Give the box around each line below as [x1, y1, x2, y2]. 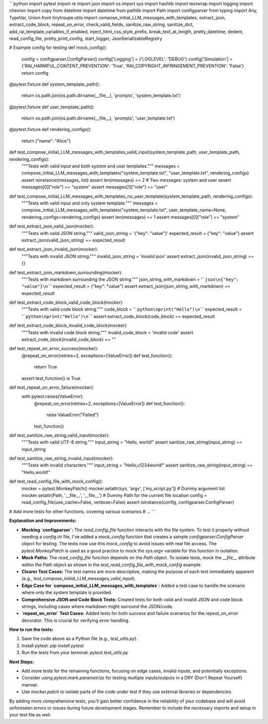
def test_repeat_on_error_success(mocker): [9, 346, 99, 352]
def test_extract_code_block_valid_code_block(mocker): [9, 299, 124, 306]
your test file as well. [9, 712, 52, 718]
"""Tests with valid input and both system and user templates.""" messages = [21, 163, 180, 169]
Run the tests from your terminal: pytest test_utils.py [21, 650, 129, 656]
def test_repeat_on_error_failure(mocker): [9, 384, 94, 390]
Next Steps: [9, 659, 34, 665]
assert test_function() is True [21, 375, 80, 381]
